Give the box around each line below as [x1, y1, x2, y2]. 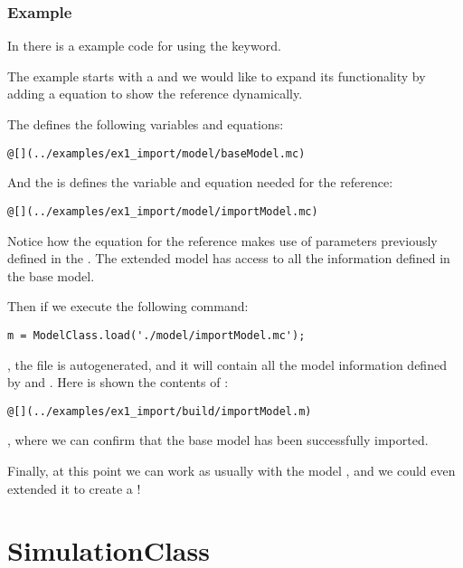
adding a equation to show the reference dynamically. [7, 84, 303, 103]
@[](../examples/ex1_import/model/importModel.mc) [7, 204, 318, 218]
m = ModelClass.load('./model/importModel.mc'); [7, 328, 306, 342]
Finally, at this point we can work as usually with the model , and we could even [7, 460, 456, 479]
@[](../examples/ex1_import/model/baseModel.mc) [7, 147, 306, 160]
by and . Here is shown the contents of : [7, 373, 229, 392]
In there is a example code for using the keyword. [7, 36, 281, 55]
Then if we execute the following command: [7, 297, 249, 316]
